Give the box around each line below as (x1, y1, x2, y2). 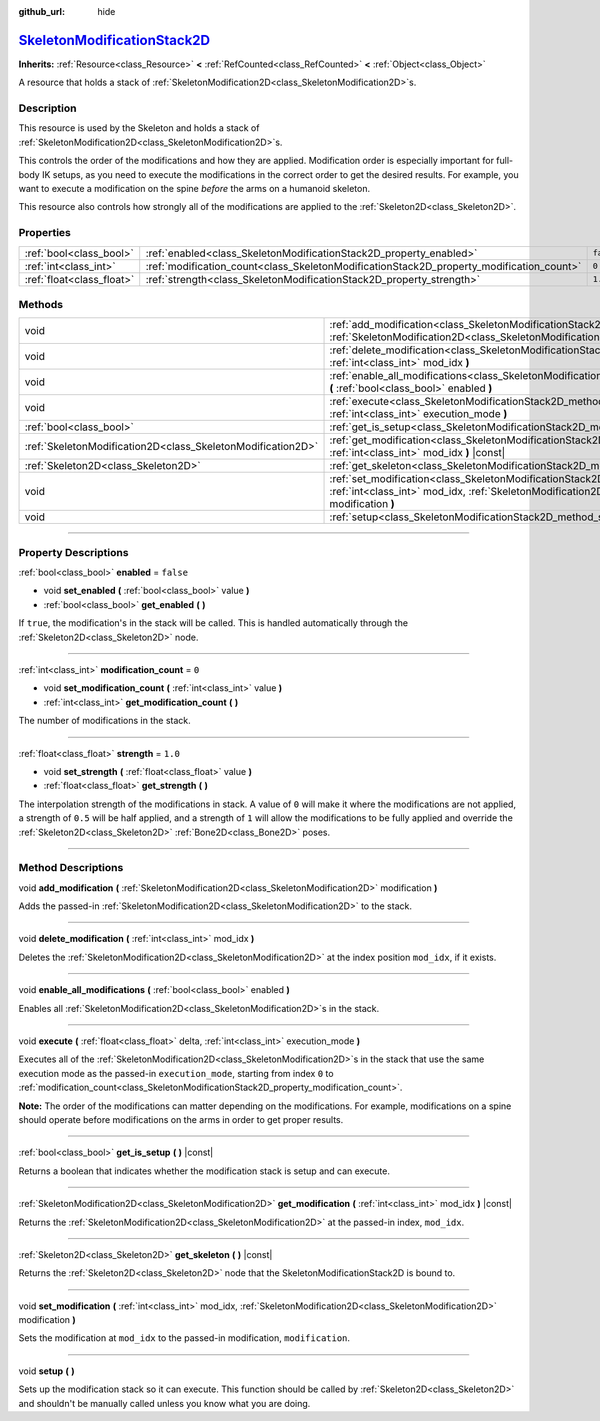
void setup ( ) (18, 1365, 75, 1377)
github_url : (18, 6, 65, 17)
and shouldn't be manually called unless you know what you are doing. (18, 1397, 311, 1409)
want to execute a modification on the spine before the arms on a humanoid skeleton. (18, 183, 370, 194)
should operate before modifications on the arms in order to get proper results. (18, 1113, 344, 1125)
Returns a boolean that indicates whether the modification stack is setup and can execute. (18, 1165, 390, 1177)
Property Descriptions (18, 545, 129, 559)
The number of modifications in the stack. (18, 715, 192, 727)
